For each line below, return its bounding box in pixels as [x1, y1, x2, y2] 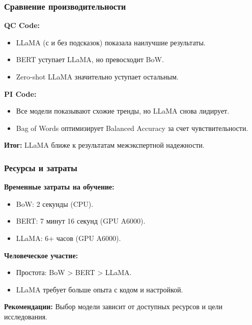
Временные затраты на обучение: [4, 181, 115, 192]
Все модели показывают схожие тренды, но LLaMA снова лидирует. [16, 105, 230, 116]
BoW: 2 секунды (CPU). [16, 198, 94, 209]
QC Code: [4, 20, 40, 31]
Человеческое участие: [4, 250, 78, 260]
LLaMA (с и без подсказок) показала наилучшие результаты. [16, 37, 206, 47]
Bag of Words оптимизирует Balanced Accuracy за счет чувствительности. [16, 122, 248, 133]
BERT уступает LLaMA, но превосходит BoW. [16, 54, 164, 65]
